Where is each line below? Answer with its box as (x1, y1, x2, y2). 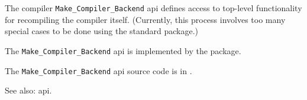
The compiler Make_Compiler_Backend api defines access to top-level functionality (5, 2, 302, 14)
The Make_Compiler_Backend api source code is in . (5, 64, 192, 76)
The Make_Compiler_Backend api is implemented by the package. (5, 44, 241, 56)
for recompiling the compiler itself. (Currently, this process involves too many (5, 13, 286, 25)
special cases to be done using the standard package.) (5, 25, 199, 37)
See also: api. (5, 84, 52, 96)
